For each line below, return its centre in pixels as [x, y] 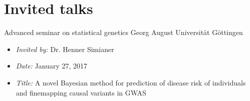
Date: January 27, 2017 [52, 66]
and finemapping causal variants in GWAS [81, 92]
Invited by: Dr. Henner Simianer [65, 49]
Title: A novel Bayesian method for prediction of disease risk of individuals [131, 82]
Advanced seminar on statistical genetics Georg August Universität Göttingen [123, 32]
